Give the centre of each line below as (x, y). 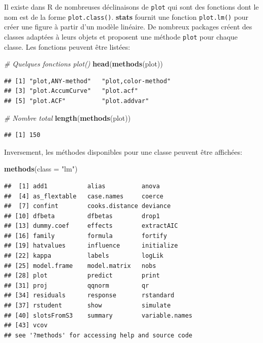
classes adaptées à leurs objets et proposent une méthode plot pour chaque (121, 36)
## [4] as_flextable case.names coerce (84, 196)
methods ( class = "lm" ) (41, 169)
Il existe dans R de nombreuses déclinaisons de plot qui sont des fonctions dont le (131, 7)
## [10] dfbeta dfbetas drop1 (82, 216)
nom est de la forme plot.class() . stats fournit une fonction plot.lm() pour (126, 16)
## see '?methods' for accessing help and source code (98, 335)
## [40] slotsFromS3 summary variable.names (98, 315)
